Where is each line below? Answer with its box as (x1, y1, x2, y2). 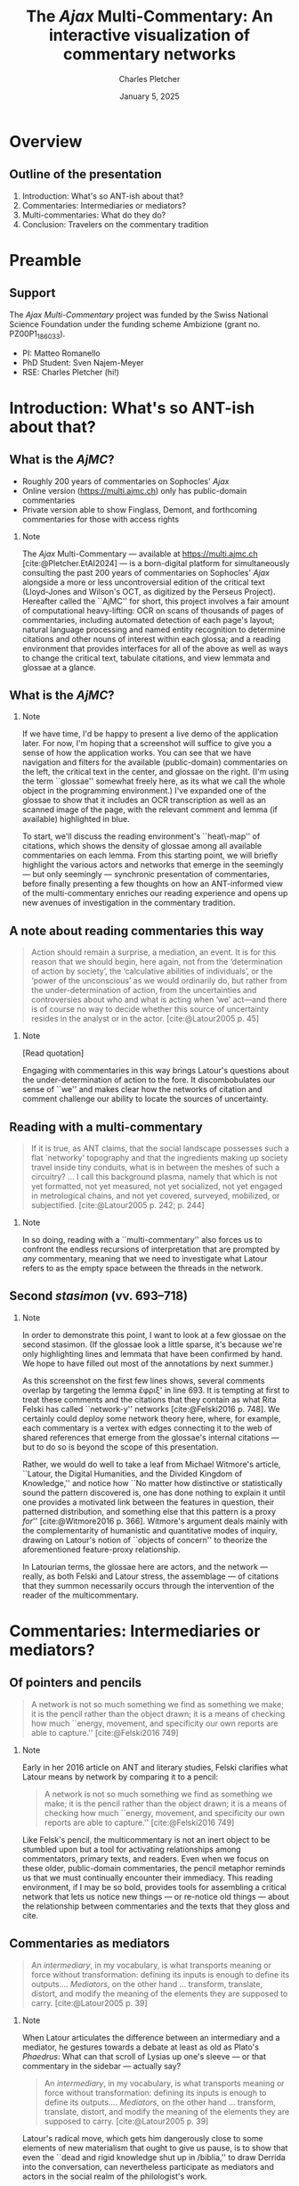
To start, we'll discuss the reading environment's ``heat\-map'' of (21, 831, 261, 842)
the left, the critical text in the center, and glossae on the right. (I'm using (21, 767, 289, 777)
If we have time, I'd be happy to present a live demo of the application (21, 728, 279, 739)
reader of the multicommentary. (21, 1590, 140, 1600)
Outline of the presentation (9, 167, 162, 182)
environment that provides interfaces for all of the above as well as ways (21, 643, 289, 653)
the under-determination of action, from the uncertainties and (30, 985, 257, 996)
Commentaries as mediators (9, 1936, 171, 1952)
